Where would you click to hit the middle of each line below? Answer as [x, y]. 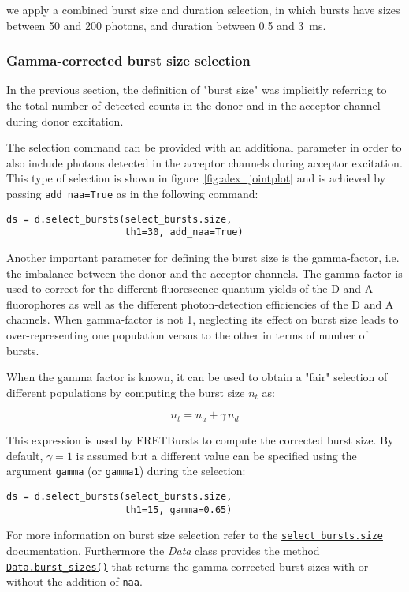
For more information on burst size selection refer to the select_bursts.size [195, 535]
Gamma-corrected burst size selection [128, 60]
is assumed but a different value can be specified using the [216, 455]
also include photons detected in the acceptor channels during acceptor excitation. [204, 162]
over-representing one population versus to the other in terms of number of [187, 334]
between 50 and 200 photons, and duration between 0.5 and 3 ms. [166, 25]
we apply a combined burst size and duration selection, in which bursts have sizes [203, 9]
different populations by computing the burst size [126, 392]
